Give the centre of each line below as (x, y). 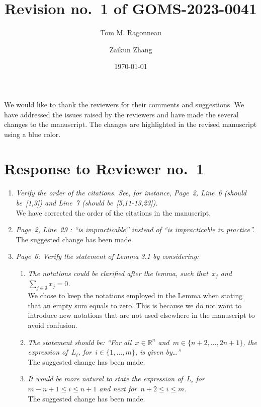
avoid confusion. (53, 325)
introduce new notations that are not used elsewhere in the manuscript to (141, 315)
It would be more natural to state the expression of (105, 379)
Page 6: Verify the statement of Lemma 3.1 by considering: (107, 256)
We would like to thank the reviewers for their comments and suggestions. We (124, 104)
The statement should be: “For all (80, 342)
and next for (118, 388)
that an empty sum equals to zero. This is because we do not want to (135, 305)
